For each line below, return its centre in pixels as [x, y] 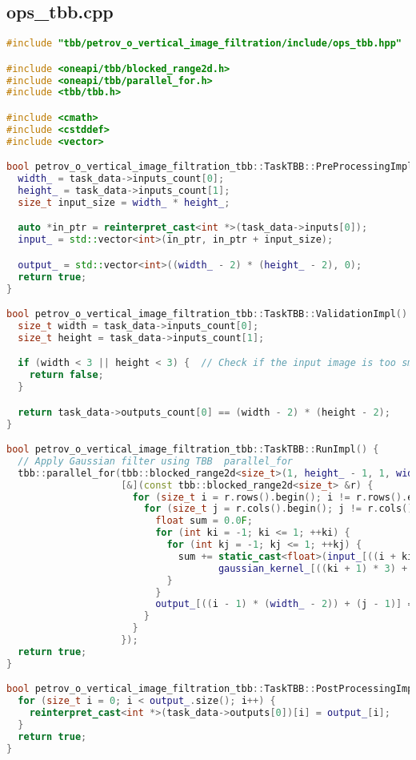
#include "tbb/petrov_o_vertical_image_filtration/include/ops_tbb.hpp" [204, 44]
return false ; [66, 375]
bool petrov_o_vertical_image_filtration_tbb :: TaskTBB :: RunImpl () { [193, 450]
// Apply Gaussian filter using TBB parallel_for [155, 461]
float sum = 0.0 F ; [204, 521]
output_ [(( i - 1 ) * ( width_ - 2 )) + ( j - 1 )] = [284, 604]
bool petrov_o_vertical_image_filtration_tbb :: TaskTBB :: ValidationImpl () [207, 314]
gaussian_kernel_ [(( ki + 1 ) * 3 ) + [313, 568]
